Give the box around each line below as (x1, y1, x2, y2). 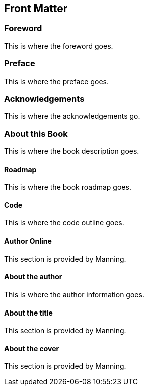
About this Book (4, 128, 68, 139)
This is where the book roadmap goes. (4, 183, 131, 192)
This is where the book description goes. (4, 147, 139, 156)
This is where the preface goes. (4, 76, 109, 86)
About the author (4, 272, 62, 281)
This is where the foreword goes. (4, 41, 113, 50)
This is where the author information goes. (4, 290, 144, 299)
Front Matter (4, 2, 68, 15)
